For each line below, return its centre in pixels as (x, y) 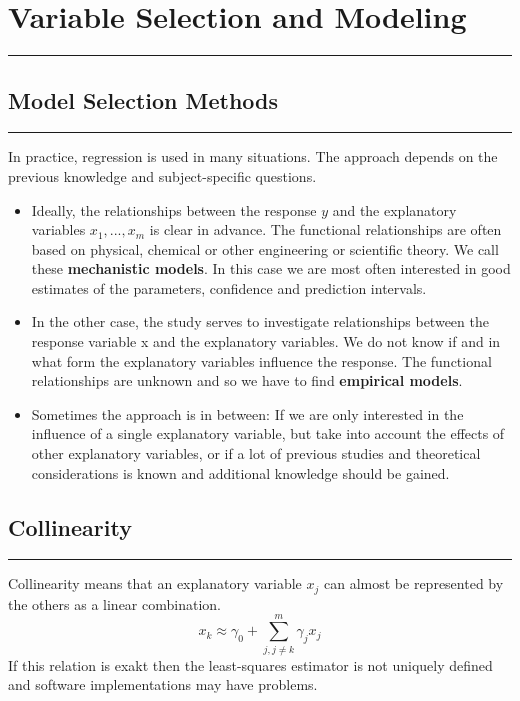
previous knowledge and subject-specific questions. (162, 175)
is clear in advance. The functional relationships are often (325, 229)
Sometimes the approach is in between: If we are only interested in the (247, 413)
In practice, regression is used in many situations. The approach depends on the (253, 156)
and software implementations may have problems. (163, 684)
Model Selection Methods (143, 99)
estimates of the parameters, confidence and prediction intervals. (229, 287)
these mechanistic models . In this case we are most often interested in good (271, 268)
